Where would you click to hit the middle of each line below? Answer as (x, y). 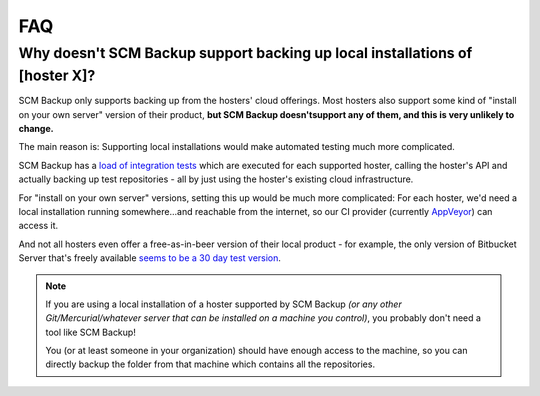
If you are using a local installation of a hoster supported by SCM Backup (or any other (223, 304)
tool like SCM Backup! (91, 332)
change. (36, 129)
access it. (38, 226)
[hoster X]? (57, 75)
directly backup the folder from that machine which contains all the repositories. (210, 364)
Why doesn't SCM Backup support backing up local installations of (245, 53)
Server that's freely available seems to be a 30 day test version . (150, 258)
